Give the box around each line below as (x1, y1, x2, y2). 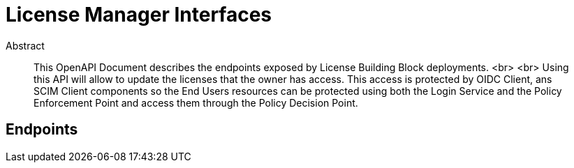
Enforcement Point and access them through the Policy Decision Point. (34, 96, 358, 109)
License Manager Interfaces (6, 3, 272, 26)
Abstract (6, 39, 45, 52)
